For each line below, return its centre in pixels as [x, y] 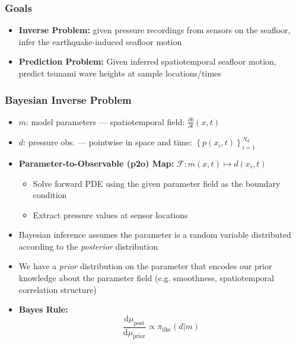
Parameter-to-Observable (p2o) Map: [96, 163]
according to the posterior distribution [88, 246]
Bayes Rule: [43, 309]
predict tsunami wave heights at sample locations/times [120, 73]
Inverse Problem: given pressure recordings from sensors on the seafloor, [155, 30]
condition [50, 195]
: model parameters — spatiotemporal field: [106, 121]
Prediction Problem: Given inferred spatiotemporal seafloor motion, [147, 61]
